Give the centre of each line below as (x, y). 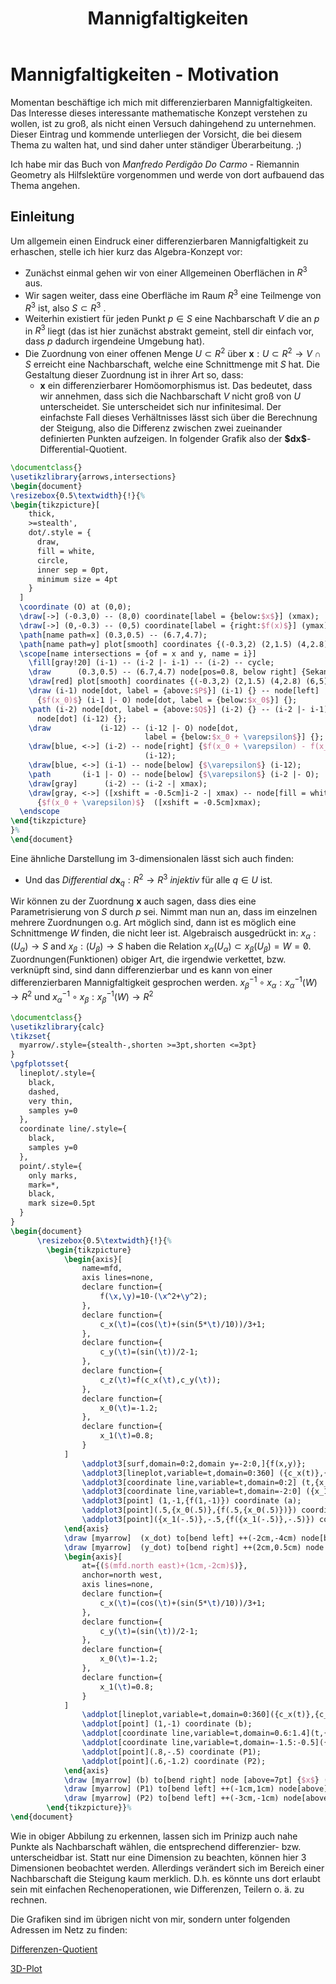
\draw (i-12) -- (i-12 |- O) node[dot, (134, 728)
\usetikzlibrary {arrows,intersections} (93, 477)
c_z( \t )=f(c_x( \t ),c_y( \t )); (160, 1380)
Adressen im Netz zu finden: (69, 1929)
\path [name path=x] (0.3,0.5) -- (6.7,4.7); (113, 635)
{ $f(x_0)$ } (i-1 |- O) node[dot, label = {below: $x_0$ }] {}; (167, 700)
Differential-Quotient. (83, 449)
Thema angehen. (45, 185)
